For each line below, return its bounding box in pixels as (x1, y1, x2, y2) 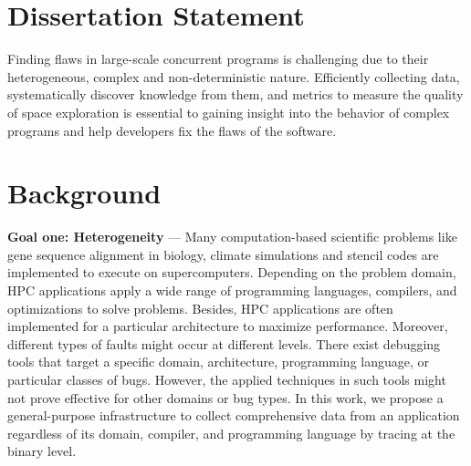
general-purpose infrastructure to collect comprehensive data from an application (7, 406, 460, 425)
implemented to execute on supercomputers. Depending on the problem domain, (7, 263, 456, 282)
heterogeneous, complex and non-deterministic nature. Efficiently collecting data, (7, 67, 460, 86)
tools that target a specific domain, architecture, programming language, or (7, 352, 430, 371)
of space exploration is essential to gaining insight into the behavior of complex (7, 102, 450, 121)
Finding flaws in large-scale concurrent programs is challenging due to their (7, 49, 429, 68)
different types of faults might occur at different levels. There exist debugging (7, 334, 441, 353)
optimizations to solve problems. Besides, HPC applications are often (7, 298, 393, 317)
